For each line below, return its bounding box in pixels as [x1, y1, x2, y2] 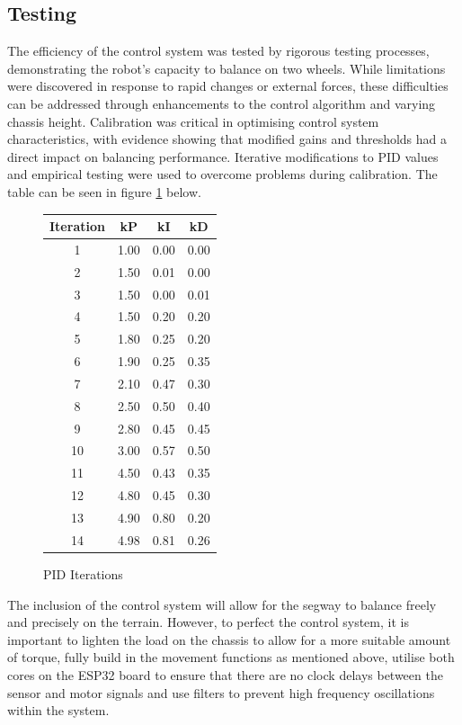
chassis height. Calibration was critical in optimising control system [7, 112, 379, 130]
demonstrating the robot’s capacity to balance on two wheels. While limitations [7, 58, 446, 77]
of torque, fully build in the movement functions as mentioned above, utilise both [7, 648, 455, 667]
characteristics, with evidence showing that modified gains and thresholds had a [7, 130, 448, 148]
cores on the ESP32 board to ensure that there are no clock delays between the [7, 665, 443, 684]
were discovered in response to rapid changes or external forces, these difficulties [7, 76, 449, 95]
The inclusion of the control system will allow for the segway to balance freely [7, 595, 437, 613]
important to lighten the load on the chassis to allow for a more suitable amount [7, 630, 451, 649]
